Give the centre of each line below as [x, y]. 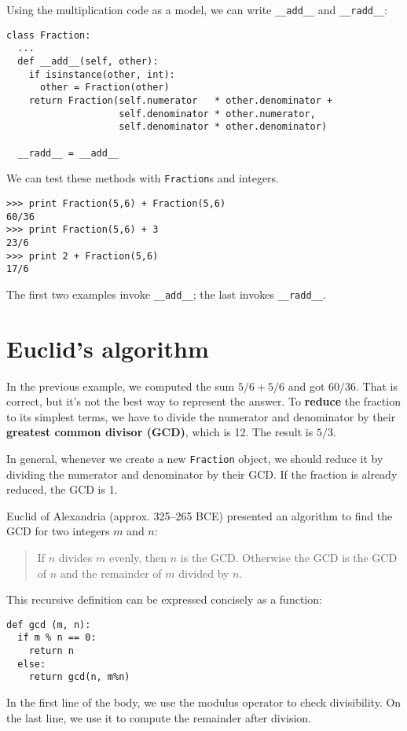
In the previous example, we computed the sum [121, 386]
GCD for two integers [58, 531]
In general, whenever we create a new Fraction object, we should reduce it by [195, 458]
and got [306, 386]
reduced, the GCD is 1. [62, 489]
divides [75, 557]
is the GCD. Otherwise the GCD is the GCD [289, 557]
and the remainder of [111, 573]
